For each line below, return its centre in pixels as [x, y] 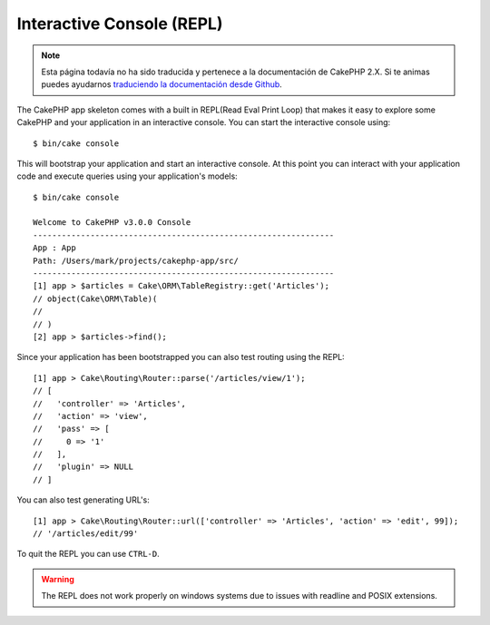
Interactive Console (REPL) [120, 24]
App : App [54, 248]
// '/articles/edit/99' [86, 534]
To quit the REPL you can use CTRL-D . [88, 554]
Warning [58, 579]
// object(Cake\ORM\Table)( [95, 298]
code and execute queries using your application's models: [127, 176]
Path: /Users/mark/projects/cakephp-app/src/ [136, 260]
